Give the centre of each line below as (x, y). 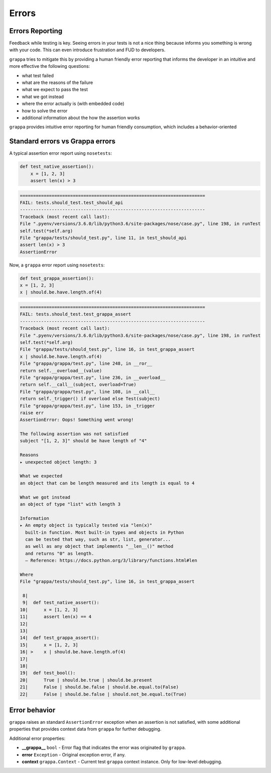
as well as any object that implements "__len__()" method (99, 546)
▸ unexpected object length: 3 (58, 462)
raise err (32, 413)
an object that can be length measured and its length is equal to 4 (107, 483)
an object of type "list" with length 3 (70, 504)
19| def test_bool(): (48, 673)
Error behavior (32, 710)
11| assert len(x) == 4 (56, 617)
